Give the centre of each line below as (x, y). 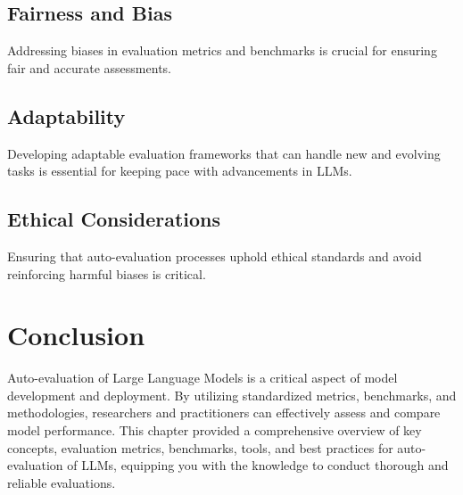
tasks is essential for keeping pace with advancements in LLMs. (180, 171)
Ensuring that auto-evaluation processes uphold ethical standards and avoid (215, 256)
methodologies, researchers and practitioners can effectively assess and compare (224, 412)
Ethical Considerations (114, 219)
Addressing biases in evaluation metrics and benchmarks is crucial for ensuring (222, 50)
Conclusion (76, 335)
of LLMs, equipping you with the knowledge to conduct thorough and (258, 465)
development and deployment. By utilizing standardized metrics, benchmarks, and (232, 395)
